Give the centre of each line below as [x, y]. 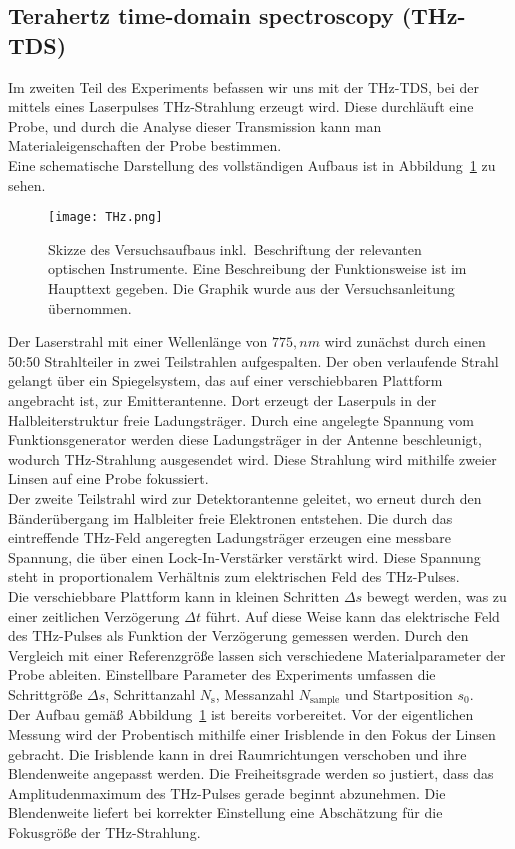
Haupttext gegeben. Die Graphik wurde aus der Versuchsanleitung [251, 288]
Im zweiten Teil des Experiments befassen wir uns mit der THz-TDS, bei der [244, 86]
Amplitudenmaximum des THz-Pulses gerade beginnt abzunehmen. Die [227, 792]
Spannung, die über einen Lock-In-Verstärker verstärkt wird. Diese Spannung [244, 556]
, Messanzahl [255, 693]
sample [324, 700]
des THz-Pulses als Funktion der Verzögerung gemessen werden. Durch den [238, 635]
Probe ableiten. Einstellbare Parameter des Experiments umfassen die [222, 674]
